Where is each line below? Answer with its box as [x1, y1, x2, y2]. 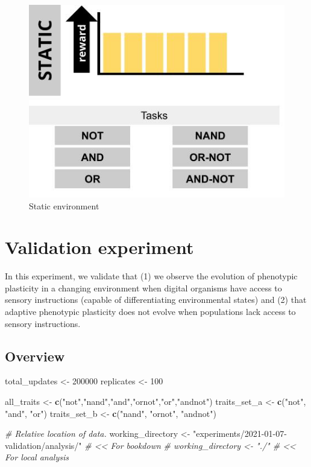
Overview [5, 346, 65, 365]
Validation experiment [5, 235, 194, 259]
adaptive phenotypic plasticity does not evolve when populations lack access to [5, 305, 296, 318]
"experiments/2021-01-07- [192, 427, 287, 440]
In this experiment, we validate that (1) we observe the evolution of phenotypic [5, 270, 298, 282]
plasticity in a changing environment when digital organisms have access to [5, 281, 282, 294]
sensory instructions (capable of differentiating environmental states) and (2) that [5, 293, 307, 306]
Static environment [29, 199, 99, 212]
